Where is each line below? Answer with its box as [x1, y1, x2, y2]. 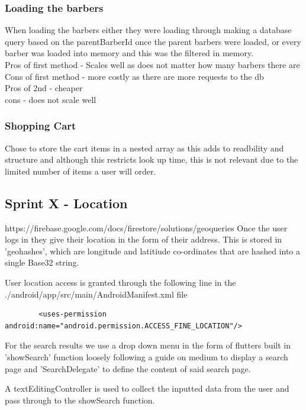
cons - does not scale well [5, 93, 96, 105]
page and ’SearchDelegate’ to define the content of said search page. [5, 362, 251, 375]
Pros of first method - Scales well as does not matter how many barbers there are [5, 59, 300, 70]
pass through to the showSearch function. [5, 393, 155, 406]
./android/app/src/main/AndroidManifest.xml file [5, 288, 188, 300]
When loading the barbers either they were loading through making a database [5, 24, 292, 36]
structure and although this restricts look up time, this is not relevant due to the [5, 153, 298, 166]
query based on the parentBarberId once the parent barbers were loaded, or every [5, 35, 301, 47]
